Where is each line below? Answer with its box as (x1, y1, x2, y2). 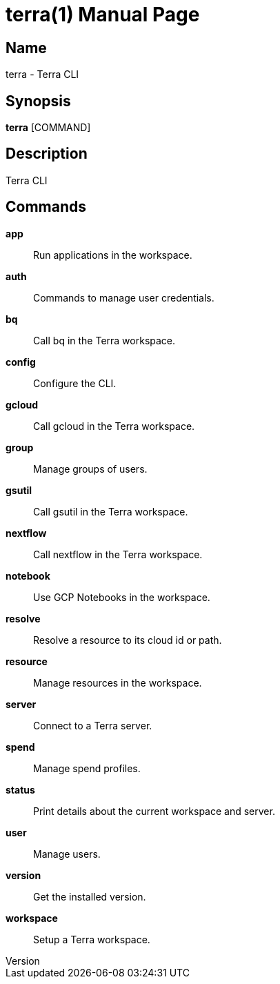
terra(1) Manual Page (6, 3, 200, 26)
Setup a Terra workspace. (33, 933, 150, 945)
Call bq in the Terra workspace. (33, 334, 176, 346)
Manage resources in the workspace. (33, 676, 202, 689)
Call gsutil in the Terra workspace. (33, 505, 188, 518)
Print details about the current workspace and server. (33, 805, 275, 817)
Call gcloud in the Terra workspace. (33, 420, 195, 432)
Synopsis (6, 92, 71, 110)
